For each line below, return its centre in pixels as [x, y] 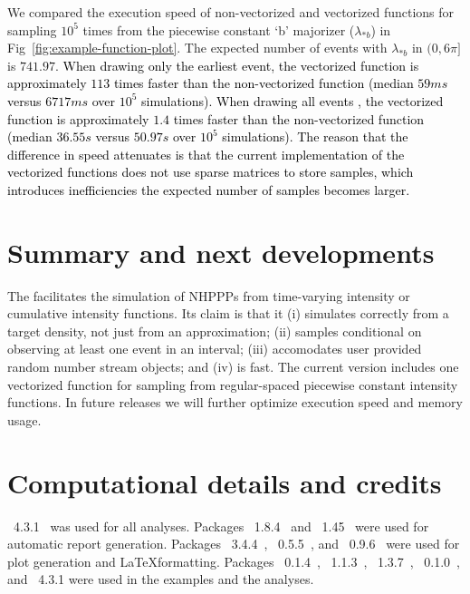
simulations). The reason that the [315, 136]
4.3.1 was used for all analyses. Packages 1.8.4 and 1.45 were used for [221, 526]
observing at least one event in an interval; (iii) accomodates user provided [215, 349]
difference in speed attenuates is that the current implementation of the [206, 154]
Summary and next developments [221, 252]
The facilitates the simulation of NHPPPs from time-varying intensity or [209, 295]
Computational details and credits [225, 482]
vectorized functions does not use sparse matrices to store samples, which [211, 172]
